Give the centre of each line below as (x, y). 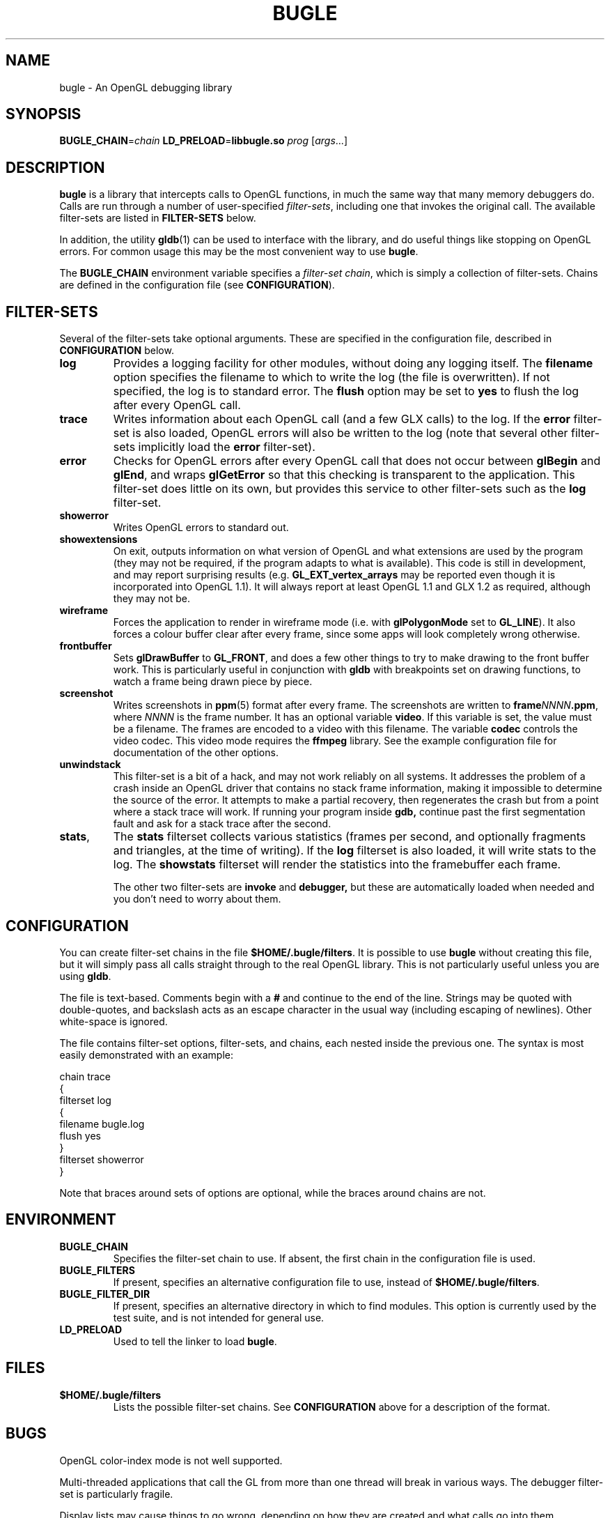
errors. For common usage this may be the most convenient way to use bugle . (239, 252)
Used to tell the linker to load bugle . (195, 1341)
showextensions (99, 539)
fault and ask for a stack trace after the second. (222, 824)
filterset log (85, 1100)
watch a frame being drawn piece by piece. (213, 682)
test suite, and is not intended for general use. (219, 1317)
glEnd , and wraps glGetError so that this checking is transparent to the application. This (344, 475)
